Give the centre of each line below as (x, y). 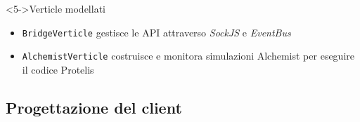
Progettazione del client (94, 107)
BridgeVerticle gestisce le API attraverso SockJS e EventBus (156, 32)
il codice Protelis (58, 69)
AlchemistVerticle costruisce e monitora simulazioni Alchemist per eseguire (188, 56)
